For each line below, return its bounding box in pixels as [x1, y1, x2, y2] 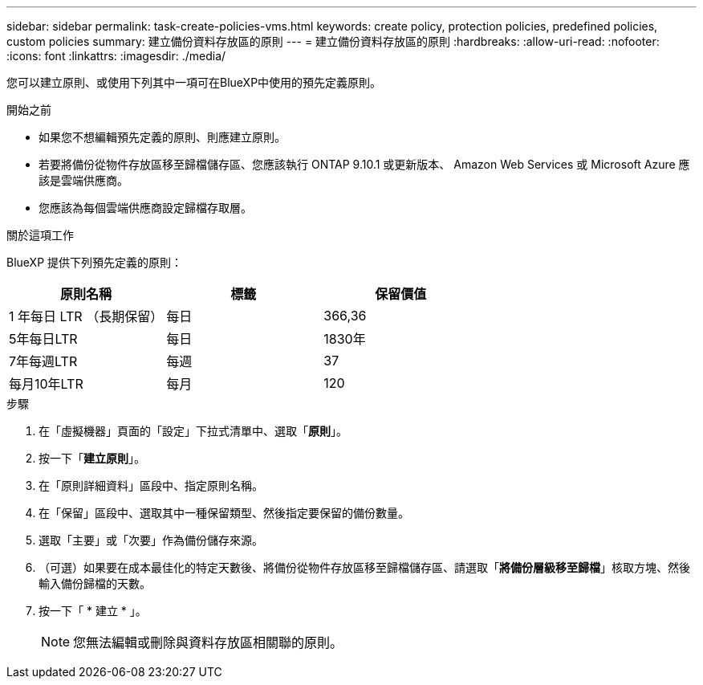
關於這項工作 [6, 228, 74, 242]
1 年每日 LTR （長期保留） [9, 308, 164, 324]
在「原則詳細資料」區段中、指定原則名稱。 [39, 479, 263, 492]
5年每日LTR [9, 331, 78, 347]
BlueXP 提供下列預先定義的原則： [6, 255, 183, 269]
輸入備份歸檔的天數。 [39, 577, 151, 590]
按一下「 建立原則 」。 [39, 451, 145, 465]
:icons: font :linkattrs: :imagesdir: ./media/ [6, 49, 226, 63]
